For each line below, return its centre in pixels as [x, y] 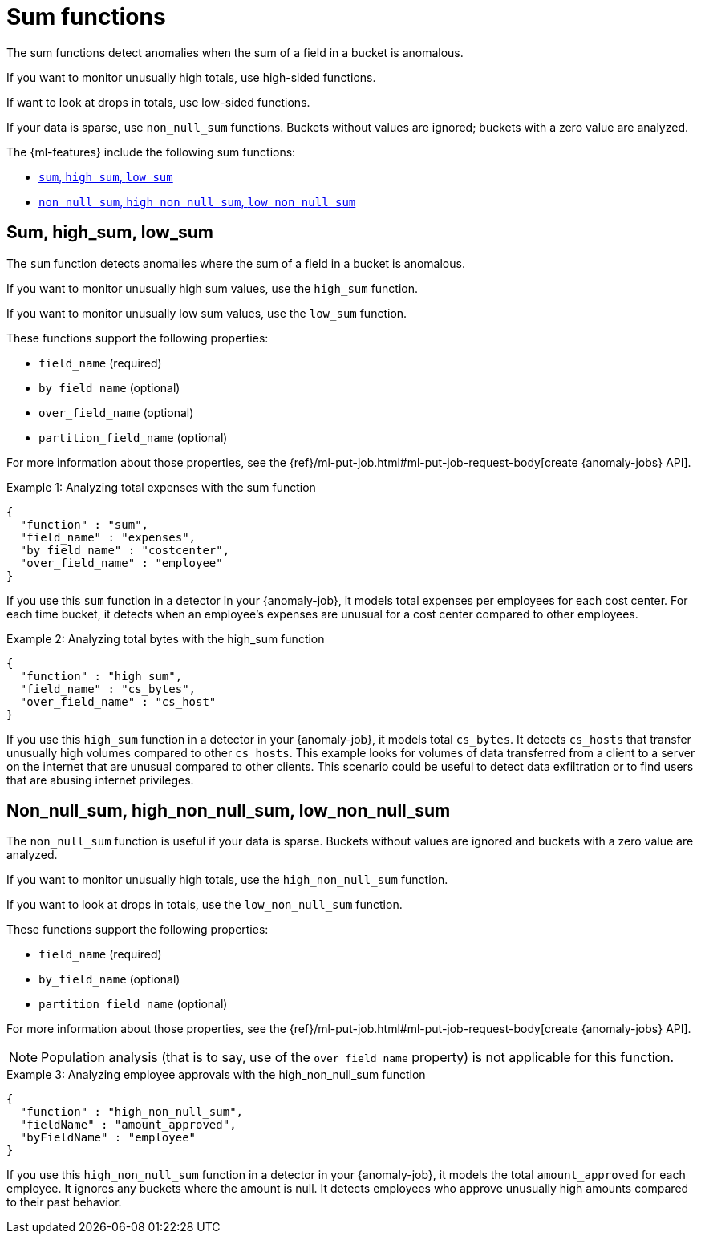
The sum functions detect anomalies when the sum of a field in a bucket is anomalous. [235, 52]
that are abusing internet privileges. [100, 780]
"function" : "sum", [84, 524]
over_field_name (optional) [116, 412]
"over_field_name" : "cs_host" [118, 701]
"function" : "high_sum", [101, 676]
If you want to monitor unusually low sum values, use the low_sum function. [207, 313]
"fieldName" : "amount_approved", [128, 1125]
